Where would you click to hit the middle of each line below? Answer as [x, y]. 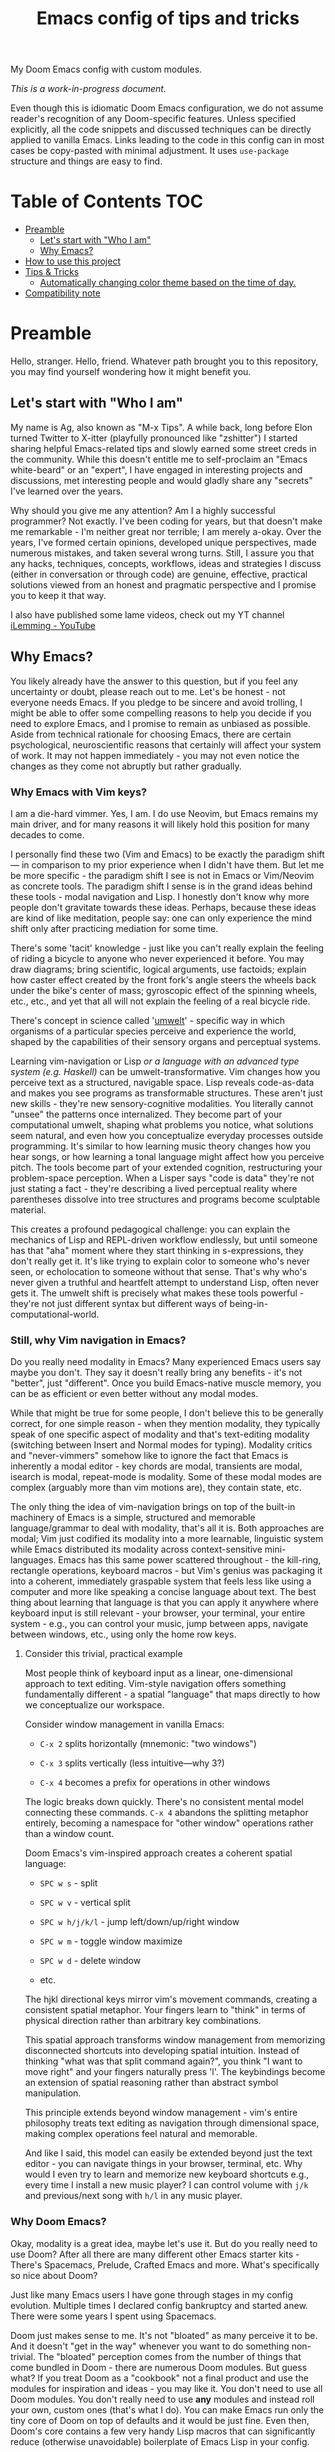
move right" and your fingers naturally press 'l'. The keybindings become [175, 2072]
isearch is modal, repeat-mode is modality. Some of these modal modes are [166, 1477]
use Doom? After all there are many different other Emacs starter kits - [155, 2254]
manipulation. [53, 2093]
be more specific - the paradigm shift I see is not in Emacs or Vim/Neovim [162, 875]
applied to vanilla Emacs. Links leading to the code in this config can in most [167, 140]
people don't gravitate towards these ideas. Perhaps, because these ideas [163, 907]
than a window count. [69, 1834]
